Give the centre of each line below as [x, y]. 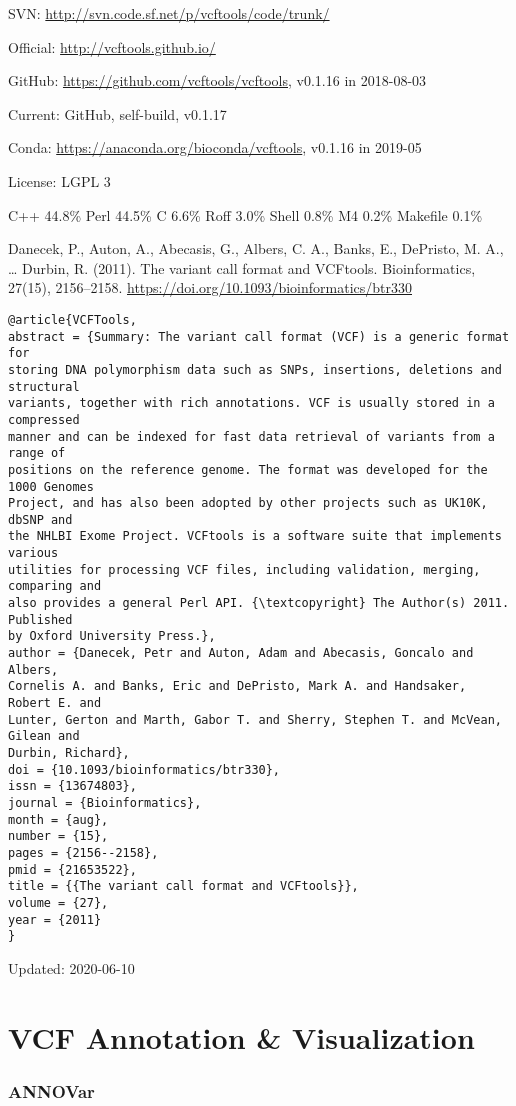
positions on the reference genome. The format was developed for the [248, 469]
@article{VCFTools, [72, 319]
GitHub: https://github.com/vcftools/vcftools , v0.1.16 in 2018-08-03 [217, 80]
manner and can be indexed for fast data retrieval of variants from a [251, 436]
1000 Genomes [51, 486]
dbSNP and [40, 519]
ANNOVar [51, 1090]
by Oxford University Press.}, [112, 636]
